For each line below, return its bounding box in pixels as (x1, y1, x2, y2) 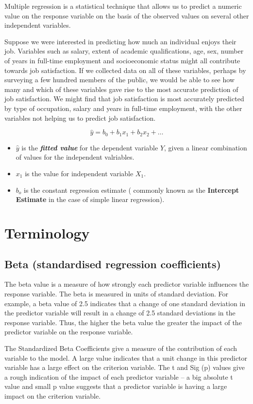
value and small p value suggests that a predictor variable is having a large (4, 381, 227, 391)
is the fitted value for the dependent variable (21, 142, 158, 152)
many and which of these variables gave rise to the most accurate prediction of (4, 84, 238, 94)
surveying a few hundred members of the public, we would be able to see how (4, 74, 235, 85)
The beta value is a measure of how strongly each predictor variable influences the (4, 279, 249, 289)
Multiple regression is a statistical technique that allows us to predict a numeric (4, 1, 242, 11)
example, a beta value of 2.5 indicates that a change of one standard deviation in (4, 298, 246, 308)
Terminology (4, 222, 90, 242)
